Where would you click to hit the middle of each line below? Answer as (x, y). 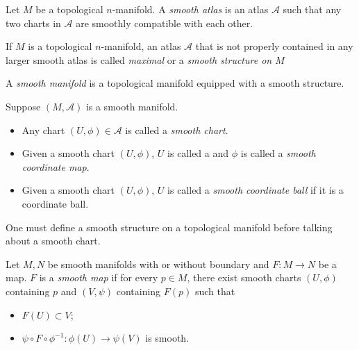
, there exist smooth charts (244, 277)
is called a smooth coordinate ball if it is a (256, 190)
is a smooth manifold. (132, 106)
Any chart (43, 130)
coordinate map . (56, 166)
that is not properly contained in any (274, 46)
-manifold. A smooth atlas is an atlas (190, 9)
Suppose (23, 106)
